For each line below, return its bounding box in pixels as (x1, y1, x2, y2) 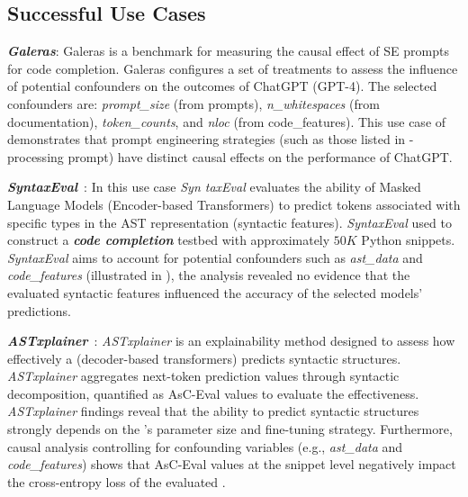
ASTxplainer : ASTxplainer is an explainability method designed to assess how (7, 331, 455, 350)
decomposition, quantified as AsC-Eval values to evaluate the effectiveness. (7, 384, 419, 402)
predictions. (7, 301, 71, 320)
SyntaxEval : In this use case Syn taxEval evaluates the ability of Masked (7, 177, 421, 196)
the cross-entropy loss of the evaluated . (7, 472, 226, 491)
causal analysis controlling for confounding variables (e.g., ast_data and (7, 437, 403, 456)
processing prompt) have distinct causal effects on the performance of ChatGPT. (7, 147, 453, 166)
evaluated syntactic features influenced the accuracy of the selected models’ (7, 283, 423, 302)
